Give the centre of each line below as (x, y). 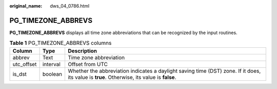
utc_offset (25, 64)
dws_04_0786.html (70, 6)
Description (82, 51)
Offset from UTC (87, 64)
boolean (52, 74)
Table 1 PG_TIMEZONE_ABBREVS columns (61, 43)
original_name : (26, 6)
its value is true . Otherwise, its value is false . (122, 77)
